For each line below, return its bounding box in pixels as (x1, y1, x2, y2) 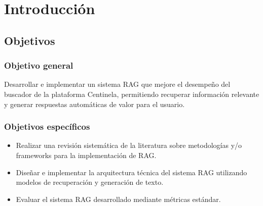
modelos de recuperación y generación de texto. (16, 177, 164, 187)
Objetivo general (4, 59, 73, 72)
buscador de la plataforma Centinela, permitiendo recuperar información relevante (4, 88, 259, 99)
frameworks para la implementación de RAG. (16, 149, 157, 160)
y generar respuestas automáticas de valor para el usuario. (4, 98, 185, 109)
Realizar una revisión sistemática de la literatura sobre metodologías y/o (16, 140, 242, 150)
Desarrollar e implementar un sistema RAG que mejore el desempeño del (4, 79, 231, 89)
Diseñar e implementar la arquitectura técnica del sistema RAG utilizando (16, 167, 247, 177)
